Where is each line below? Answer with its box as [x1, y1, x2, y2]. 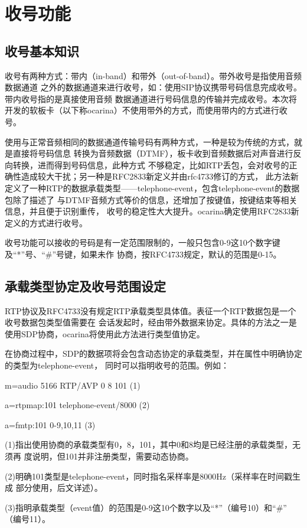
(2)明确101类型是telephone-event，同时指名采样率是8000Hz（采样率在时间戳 [5, 470, 292, 482]
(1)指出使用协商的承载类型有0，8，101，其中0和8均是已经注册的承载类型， [5, 438, 292, 451]
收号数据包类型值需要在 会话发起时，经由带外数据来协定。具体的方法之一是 [5, 316, 297, 328]
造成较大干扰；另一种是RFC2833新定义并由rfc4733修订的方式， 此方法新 [21, 170, 299, 182]
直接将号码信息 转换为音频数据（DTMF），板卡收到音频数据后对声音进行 [12, 147, 293, 159]
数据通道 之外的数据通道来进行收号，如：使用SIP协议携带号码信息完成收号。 [5, 81, 302, 93]
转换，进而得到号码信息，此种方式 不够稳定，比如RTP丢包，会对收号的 [12, 158, 289, 171]
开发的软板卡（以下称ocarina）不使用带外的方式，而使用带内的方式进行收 [5, 104, 288, 116]
